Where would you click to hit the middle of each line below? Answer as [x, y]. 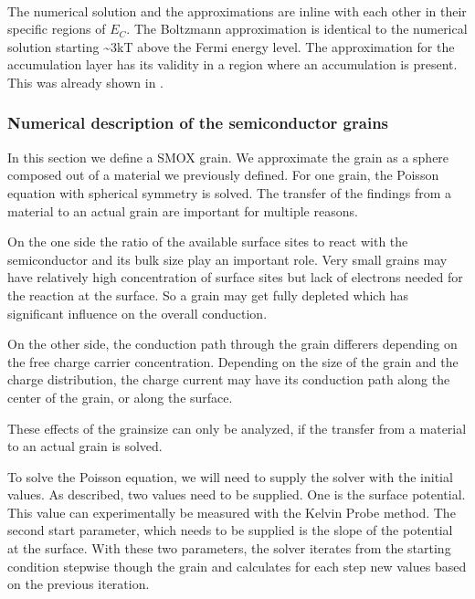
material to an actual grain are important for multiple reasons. [183, 210]
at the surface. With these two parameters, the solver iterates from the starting [229, 548]
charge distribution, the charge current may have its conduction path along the [229, 379]
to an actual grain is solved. [85, 446]
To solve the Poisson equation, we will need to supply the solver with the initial [230, 476]
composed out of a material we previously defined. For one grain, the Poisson [223, 175]
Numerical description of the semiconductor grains [198, 123]
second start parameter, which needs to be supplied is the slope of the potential [230, 530]
